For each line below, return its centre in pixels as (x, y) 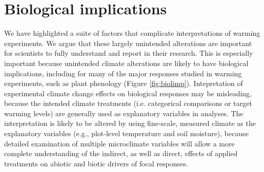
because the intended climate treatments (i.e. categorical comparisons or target (128, 103)
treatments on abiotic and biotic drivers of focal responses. (96, 163)
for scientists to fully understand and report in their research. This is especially (129, 53)
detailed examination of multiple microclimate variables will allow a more (119, 143)
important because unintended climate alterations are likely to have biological (126, 63)
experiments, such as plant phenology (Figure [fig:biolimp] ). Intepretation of (124, 83)
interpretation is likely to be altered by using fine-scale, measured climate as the (130, 123)
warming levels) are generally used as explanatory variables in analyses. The (124, 113)
